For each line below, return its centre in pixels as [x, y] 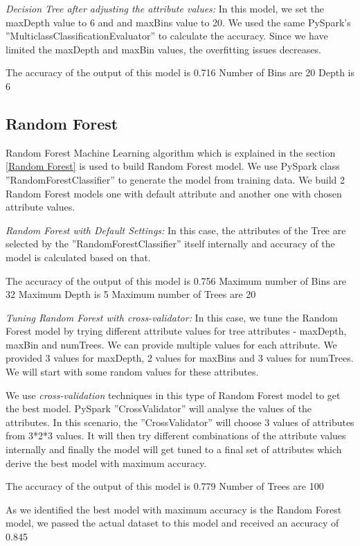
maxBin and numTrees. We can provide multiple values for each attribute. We [171, 344]
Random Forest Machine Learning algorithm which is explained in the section [171, 152]
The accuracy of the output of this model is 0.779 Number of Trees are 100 [165, 486]
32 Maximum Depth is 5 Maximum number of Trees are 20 [131, 294]
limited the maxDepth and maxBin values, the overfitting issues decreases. [163, 49]
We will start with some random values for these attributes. [132, 372]
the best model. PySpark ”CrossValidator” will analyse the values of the [159, 408]
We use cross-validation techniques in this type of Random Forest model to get [173, 395]
